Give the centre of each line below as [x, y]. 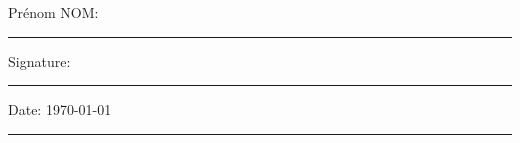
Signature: [39, 60]
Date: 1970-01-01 [60, 109]
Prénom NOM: [53, 12]
